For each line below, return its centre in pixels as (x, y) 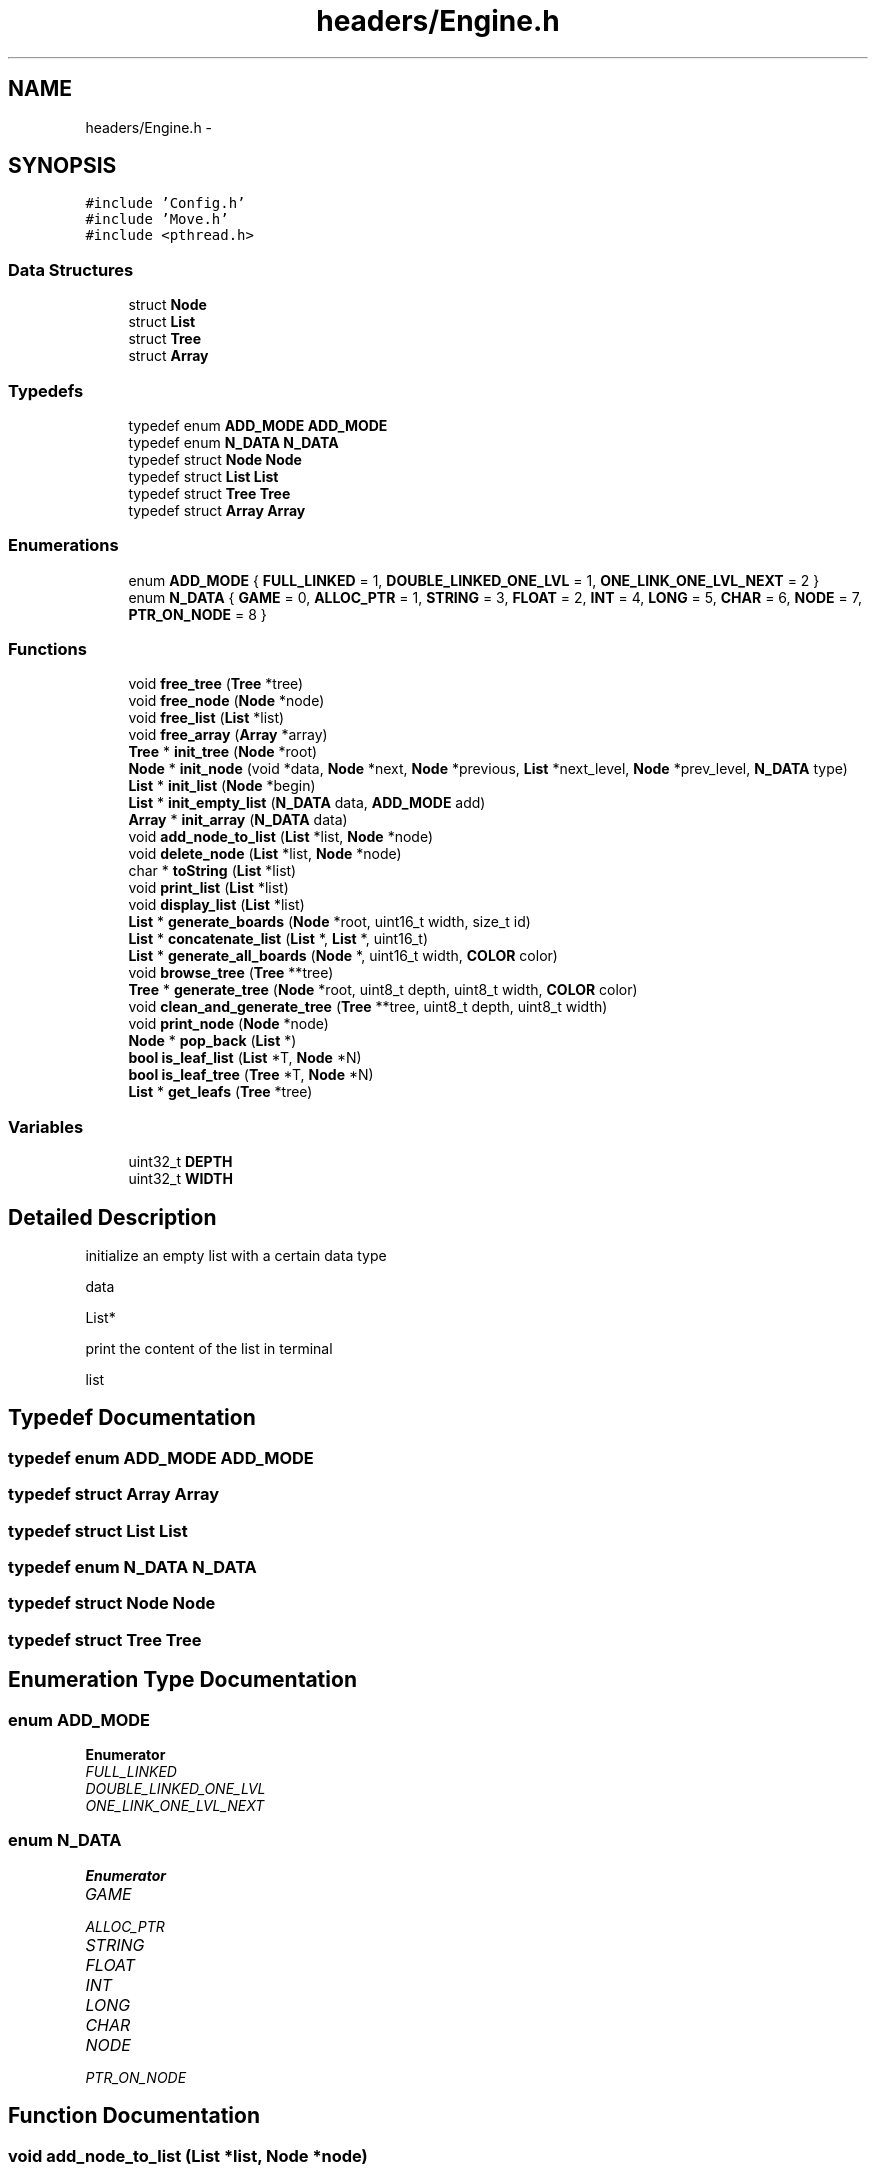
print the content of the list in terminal (209, 1349)
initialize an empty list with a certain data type (236, 1256)
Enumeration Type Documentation (182, 1680)
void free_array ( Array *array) (228, 735)
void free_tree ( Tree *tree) (216, 684)
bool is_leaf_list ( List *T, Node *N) (245, 1058)
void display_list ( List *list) (216, 905)
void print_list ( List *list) (208, 888)
